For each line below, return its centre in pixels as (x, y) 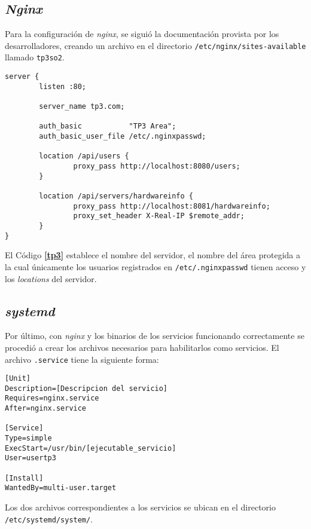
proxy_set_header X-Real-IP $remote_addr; (159, 216)
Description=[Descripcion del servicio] (86, 388)
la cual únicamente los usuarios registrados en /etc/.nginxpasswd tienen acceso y (155, 266)
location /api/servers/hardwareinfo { (116, 196)
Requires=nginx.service (52, 398)
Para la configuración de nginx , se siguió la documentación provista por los (142, 34)
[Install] (24, 478)
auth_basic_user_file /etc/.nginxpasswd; (123, 137)
